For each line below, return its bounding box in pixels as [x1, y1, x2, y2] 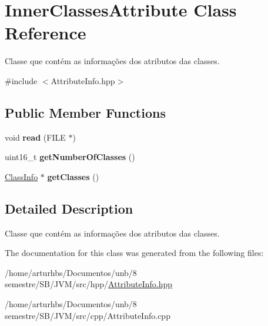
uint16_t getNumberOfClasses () [5, 151, 135, 163]
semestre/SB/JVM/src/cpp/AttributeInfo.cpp [5, 309, 170, 321]
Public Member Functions [5, 103, 166, 121]
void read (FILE [5, 131, 66, 143]
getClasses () [47, 170, 99, 182]
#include [5, 74, 38, 87]
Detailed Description [5, 199, 133, 217]
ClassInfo [5, 170, 38, 182]
